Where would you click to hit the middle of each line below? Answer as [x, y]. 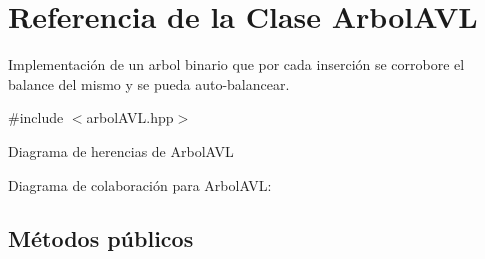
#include [36, 117]
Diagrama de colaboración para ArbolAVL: [140, 184]
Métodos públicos [101, 238]
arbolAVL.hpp [130, 117]
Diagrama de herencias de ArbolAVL [121, 150]
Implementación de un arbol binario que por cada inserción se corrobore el [236, 64]
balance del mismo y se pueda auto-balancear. [149, 83]
